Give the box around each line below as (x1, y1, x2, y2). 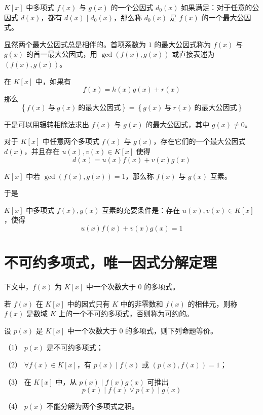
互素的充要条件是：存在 (102, 204, 180, 215)
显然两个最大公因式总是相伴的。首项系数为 (4, 39, 146, 49)
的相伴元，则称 (187, 298, 238, 309)
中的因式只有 (67, 298, 110, 309)
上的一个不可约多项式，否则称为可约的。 (58, 308, 194, 319)
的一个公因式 (110, 2, 154, 12)
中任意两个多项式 (42, 136, 99, 146)
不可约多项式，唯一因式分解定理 (4, 252, 217, 273)
